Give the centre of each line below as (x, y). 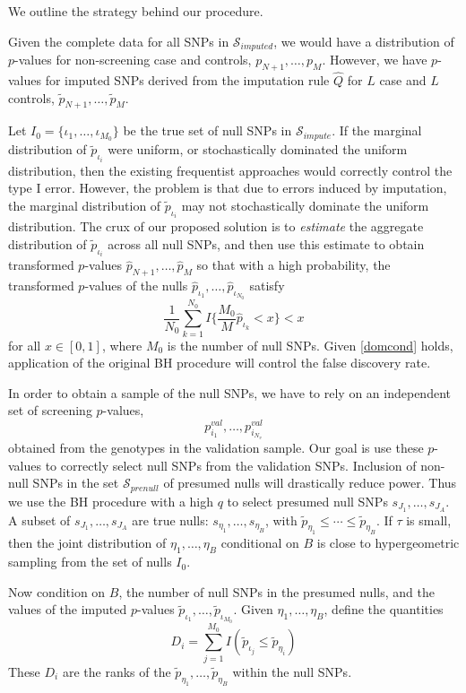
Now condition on (57, 591)
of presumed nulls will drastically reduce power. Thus (310, 483)
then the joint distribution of (87, 543)
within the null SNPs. (292, 671)
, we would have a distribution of (364, 41)
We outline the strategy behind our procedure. (136, 11)
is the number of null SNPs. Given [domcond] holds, (310, 345)
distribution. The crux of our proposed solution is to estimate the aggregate (216, 226)
